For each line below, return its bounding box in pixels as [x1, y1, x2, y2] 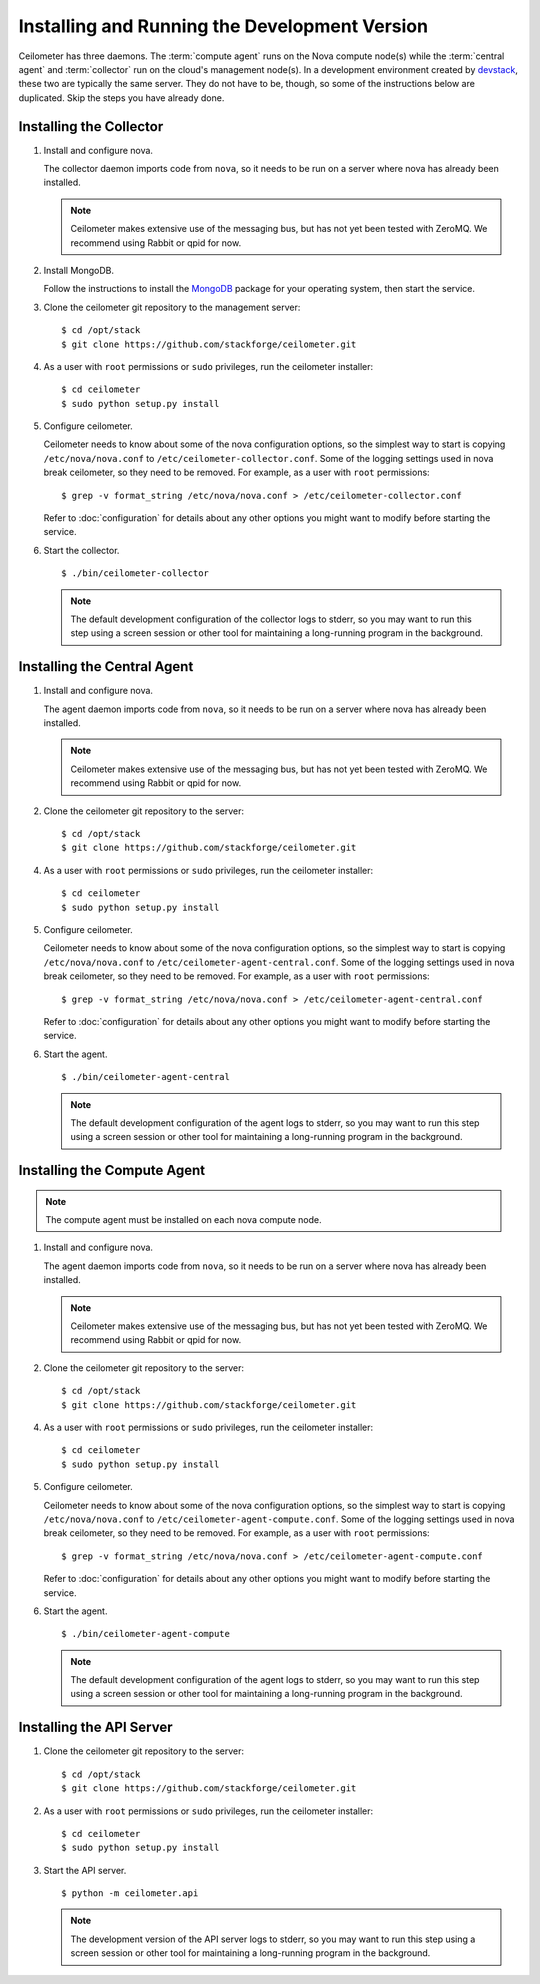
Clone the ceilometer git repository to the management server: [43, 301, 301, 313]
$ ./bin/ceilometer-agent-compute [61, 1628, 230, 1640]
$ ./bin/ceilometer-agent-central [61, 1071, 230, 1083]
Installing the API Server [18, 1719, 173, 1736]
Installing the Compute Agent [18, 1162, 205, 1179]
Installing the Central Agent [18, 658, 194, 675]
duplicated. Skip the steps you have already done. [18, 91, 225, 104]
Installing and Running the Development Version [18, 15, 429, 37]
